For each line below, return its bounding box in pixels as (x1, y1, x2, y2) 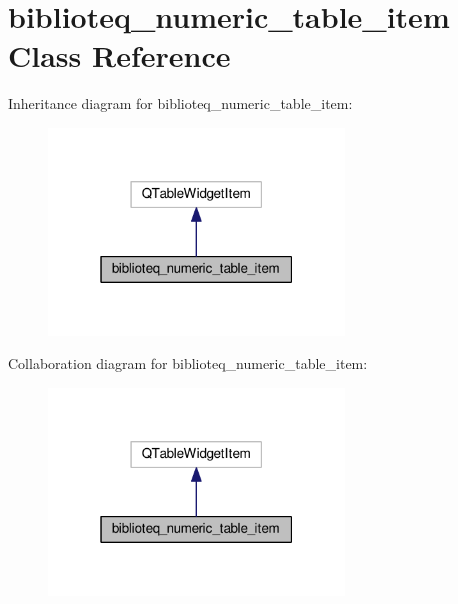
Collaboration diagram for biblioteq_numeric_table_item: (8, 353, 368, 374)
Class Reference (8, 35, 231, 76)
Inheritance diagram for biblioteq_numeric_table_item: (8, 93, 353, 114)
